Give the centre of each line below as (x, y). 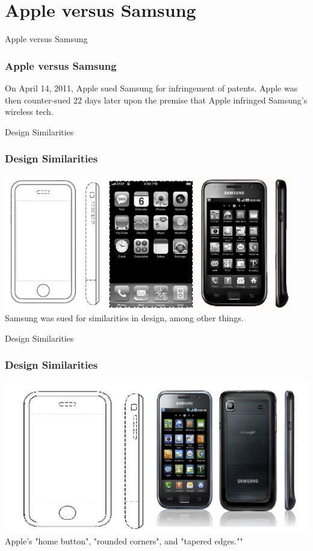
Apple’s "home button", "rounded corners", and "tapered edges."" (124, 541)
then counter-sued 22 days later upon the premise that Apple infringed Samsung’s (156, 100)
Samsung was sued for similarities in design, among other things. (124, 318)
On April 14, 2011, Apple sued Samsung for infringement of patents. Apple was (151, 88)
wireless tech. (29, 112)
